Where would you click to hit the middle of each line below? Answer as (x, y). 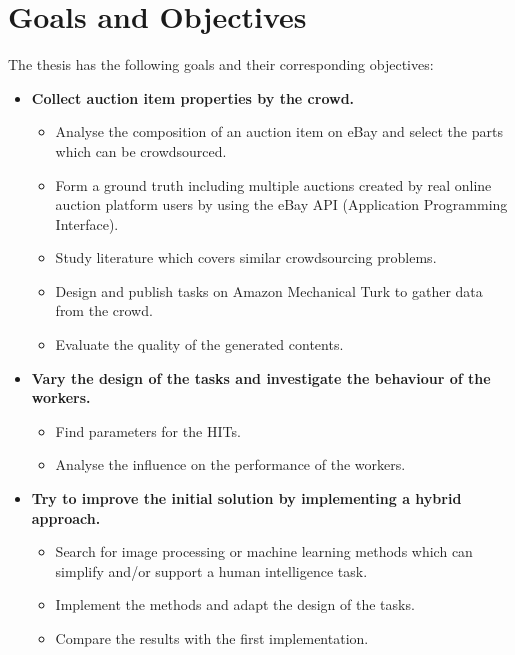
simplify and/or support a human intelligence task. (211, 570)
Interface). (87, 223)
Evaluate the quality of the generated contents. (199, 344)
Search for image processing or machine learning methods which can (264, 551)
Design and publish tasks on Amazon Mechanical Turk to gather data (269, 290)
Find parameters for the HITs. (148, 430)
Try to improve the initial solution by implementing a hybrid (246, 498)
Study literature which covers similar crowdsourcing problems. (246, 257)
